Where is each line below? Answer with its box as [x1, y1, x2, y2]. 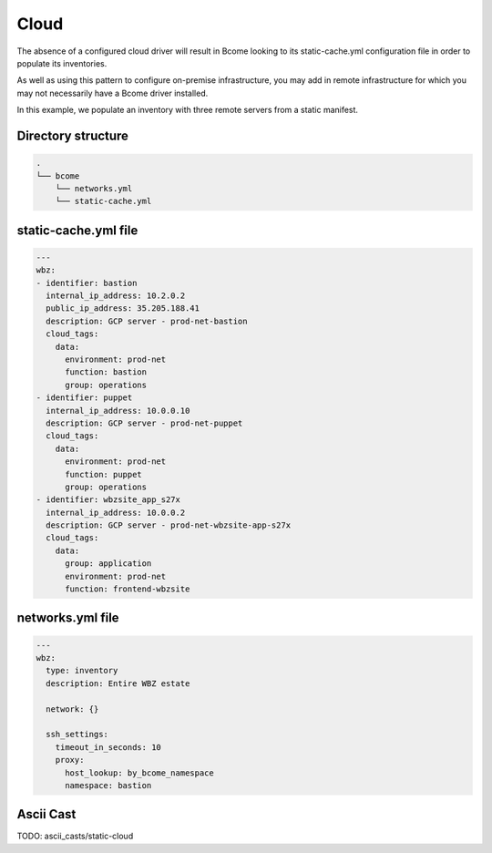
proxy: [55, 755, 85, 766]
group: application [65, 559, 152, 569]
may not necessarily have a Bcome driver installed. [16, 87, 209, 98]
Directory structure [16, 128, 129, 143]
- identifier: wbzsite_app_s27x [36, 495, 181, 505]
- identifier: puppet [36, 393, 133, 403]
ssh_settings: [46, 729, 109, 740]
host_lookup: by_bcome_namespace [65, 767, 214, 778]
